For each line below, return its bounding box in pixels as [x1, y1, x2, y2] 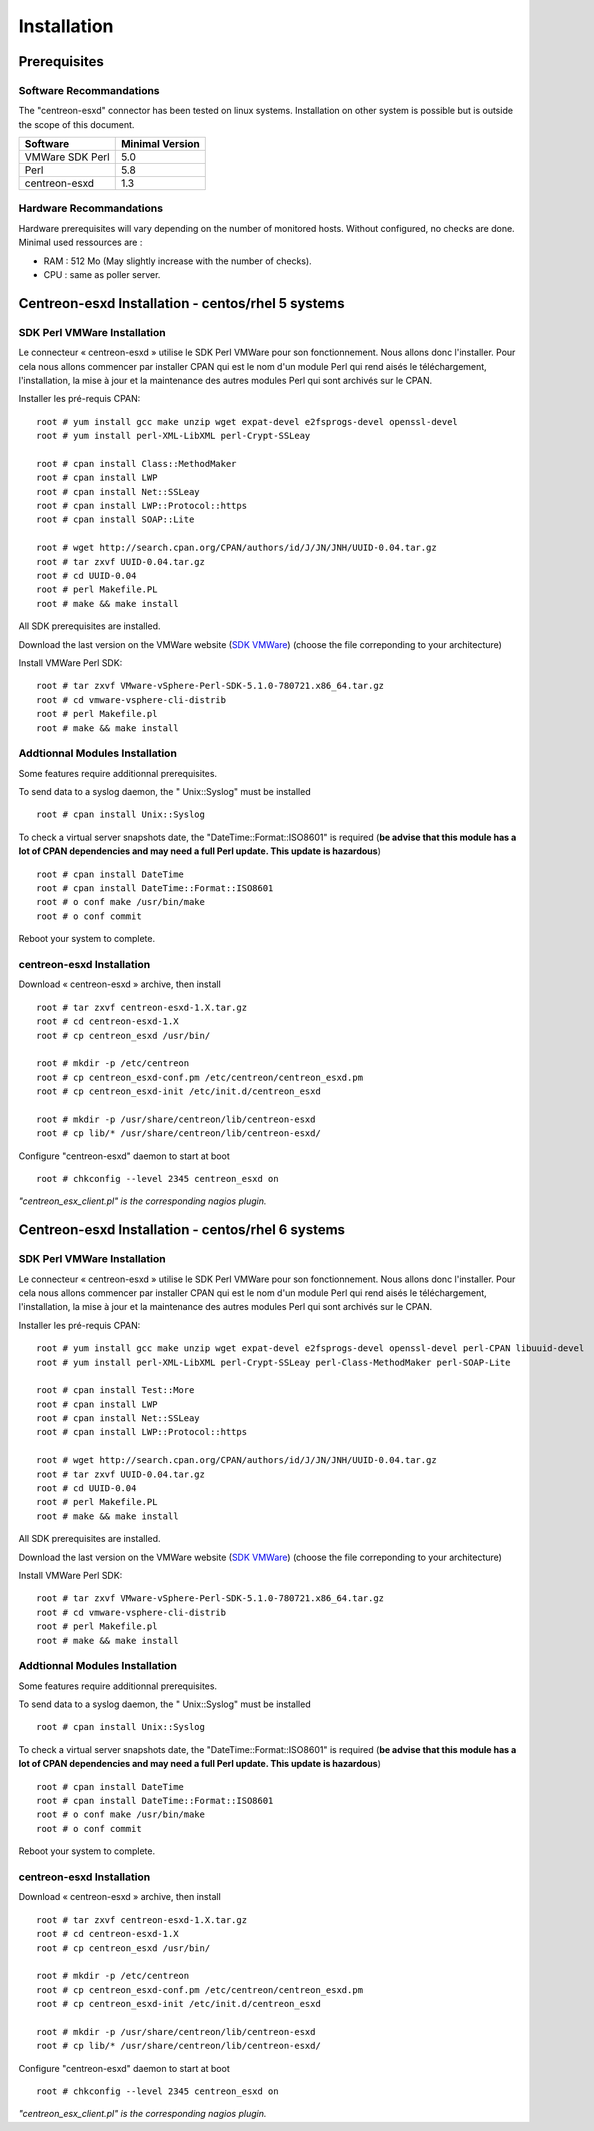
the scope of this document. [18, 118, 135, 130]
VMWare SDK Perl [24, 150, 110, 164]
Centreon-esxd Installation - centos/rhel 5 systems [18, 295, 345, 312]
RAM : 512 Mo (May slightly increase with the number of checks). [43, 255, 312, 267]
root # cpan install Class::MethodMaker [36, 458, 237, 469]
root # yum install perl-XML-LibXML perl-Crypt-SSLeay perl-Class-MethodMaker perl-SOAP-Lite [36, 1356, 511, 1368]
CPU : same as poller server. [43, 269, 161, 281]
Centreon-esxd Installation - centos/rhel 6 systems [18, 1221, 345, 1239]
